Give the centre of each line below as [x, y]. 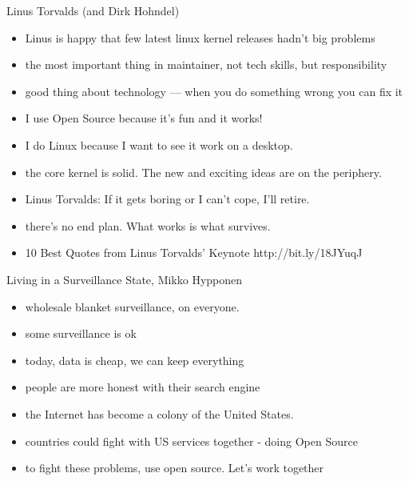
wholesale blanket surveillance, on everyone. [132, 306]
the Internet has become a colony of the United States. [159, 413]
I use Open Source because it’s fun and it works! [144, 118]
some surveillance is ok [81, 333]
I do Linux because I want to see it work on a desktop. [159, 144]
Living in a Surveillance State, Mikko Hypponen [125, 279]
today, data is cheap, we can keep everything [135, 360]
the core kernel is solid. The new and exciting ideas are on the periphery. [203, 172]
